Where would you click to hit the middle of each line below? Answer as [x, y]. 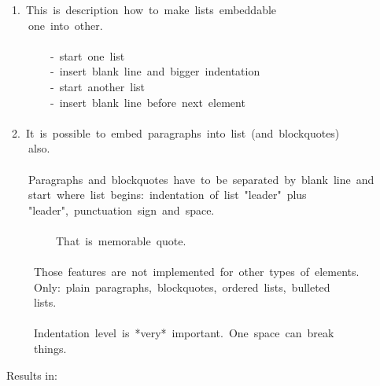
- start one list [87, 55]
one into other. [65, 25]
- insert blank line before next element [148, 102]
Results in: [32, 375]
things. [50, 349]
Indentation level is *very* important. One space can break [184, 333]
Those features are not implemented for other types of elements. [196, 272]
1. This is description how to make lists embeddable [144, 9]
